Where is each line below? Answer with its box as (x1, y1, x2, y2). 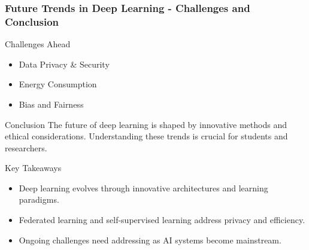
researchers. (5, 141, 47, 154)
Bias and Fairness (19, 97, 84, 110)
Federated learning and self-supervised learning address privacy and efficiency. (19, 214, 305, 226)
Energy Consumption (19, 78, 97, 90)
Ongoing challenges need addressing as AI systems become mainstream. (19, 233, 281, 246)
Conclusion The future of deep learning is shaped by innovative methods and (5, 118, 287, 130)
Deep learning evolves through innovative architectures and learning (19, 181, 268, 194)
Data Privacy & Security (19, 57, 110, 70)
